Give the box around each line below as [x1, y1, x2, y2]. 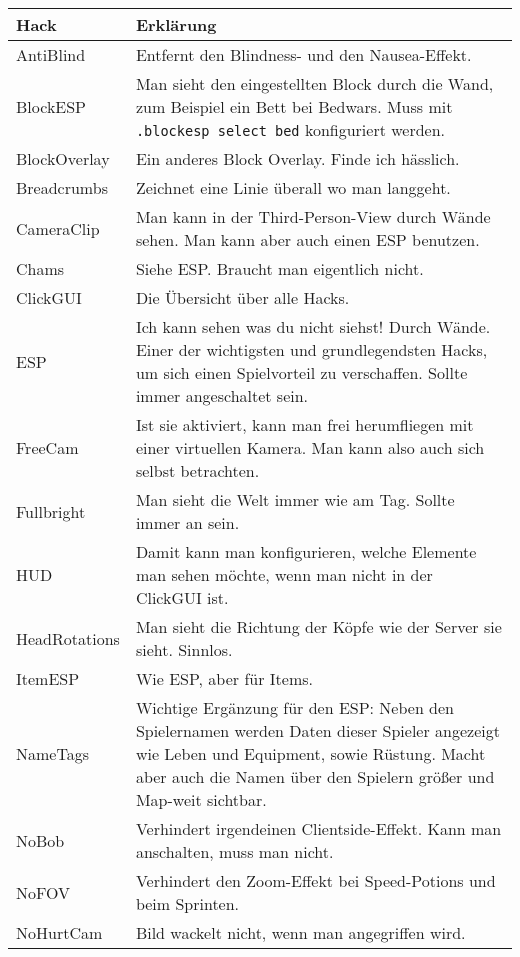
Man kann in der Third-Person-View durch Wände [135, 205, 491, 228]
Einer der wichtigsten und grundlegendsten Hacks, [135, 338, 488, 361]
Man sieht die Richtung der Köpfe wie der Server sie [135, 615, 502, 638]
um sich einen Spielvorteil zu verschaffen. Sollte [135, 361, 468, 384]
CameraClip [16, 216, 100, 240]
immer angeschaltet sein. [135, 384, 309, 407]
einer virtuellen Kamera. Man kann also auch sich [135, 436, 485, 459]
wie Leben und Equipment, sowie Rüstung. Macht [135, 742, 486, 765]
